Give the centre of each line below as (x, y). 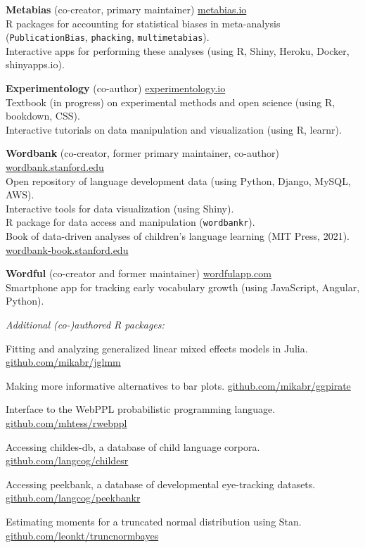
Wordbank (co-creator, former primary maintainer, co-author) (142, 153)
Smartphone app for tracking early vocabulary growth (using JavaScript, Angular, (183, 287)
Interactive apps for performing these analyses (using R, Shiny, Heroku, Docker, (178, 50)
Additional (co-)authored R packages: (85, 324)
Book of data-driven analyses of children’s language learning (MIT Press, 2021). (178, 236)
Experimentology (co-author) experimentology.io (116, 88)
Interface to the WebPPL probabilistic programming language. (141, 409)
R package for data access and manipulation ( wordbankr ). (130, 222)
